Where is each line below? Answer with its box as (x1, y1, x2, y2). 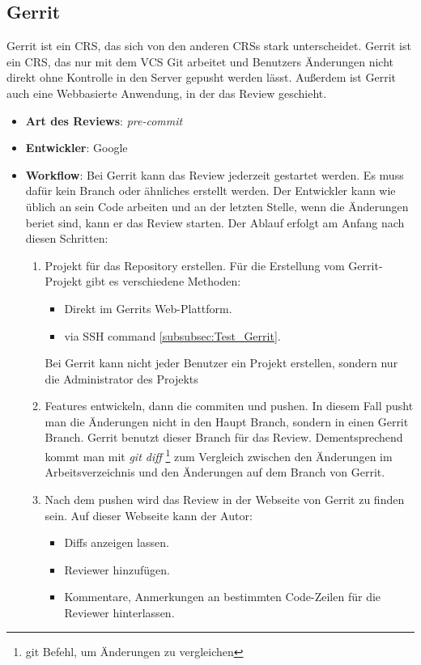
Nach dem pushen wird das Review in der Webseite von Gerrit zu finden (45, 490, 405, 507)
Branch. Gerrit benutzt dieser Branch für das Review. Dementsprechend (45, 429, 403, 446)
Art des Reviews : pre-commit (25, 112, 183, 129)
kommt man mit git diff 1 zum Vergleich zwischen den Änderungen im (45, 446, 393, 464)
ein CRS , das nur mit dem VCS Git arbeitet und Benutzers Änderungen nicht (6, 53, 393, 70)
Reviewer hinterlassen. (64, 604, 175, 621)
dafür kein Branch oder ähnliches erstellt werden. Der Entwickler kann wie (25, 182, 396, 199)
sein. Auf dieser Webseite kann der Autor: (45, 506, 253, 523)
